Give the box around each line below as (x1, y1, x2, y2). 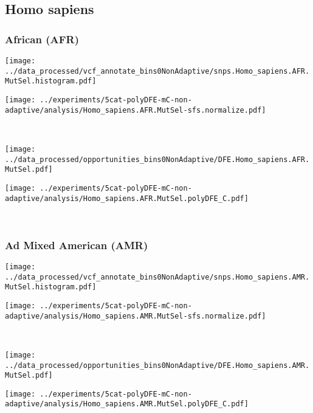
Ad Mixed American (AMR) (5, 237, 148, 252)
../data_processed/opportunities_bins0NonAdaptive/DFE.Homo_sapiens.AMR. (5, 361, 310, 370)
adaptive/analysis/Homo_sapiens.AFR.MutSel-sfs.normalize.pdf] (5, 105, 266, 115)
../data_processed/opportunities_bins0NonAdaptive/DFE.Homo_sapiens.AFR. (5, 155, 310, 164)
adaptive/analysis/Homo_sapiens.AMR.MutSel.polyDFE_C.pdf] (5, 400, 249, 409)
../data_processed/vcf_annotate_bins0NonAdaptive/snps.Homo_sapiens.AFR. (5, 66, 310, 76)
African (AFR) (5, 31, 79, 46)
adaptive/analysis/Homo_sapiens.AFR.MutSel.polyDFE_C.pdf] (5, 194, 249, 203)
